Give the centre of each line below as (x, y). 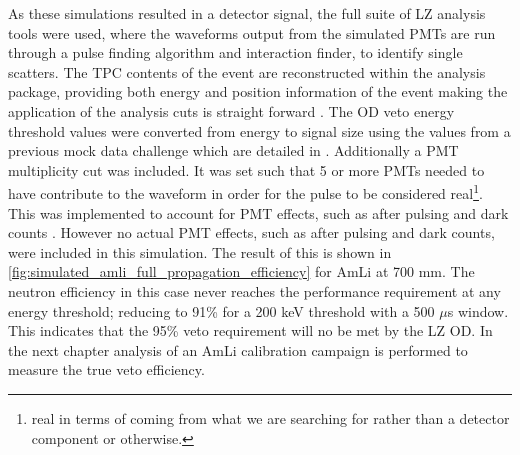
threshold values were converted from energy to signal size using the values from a (259, 130)
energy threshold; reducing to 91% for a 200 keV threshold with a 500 (221, 310)
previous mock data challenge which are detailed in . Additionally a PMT (233, 150)
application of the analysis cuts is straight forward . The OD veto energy (231, 110)
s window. (478, 310)
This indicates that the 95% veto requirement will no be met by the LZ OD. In (250, 330)
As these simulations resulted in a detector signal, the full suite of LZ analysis (247, 13)
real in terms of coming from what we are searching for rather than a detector (270, 417)
